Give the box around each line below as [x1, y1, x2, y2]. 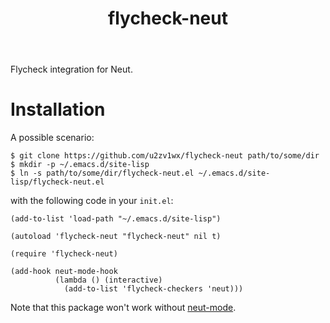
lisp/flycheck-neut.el [10, 177, 105, 187]
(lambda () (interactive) [54, 275, 163, 286]
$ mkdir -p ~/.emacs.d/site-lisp [10, 160, 150, 170]
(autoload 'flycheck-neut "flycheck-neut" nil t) [10, 232, 222, 242]
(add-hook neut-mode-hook [10, 267, 118, 277]
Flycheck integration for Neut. [10, 63, 133, 76]
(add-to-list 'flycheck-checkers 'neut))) [63, 284, 244, 294]
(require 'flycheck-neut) [10, 249, 118, 259]
